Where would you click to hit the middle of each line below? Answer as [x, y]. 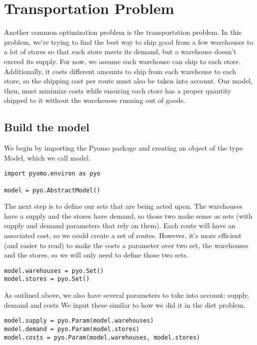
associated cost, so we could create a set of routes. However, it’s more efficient [123, 235]
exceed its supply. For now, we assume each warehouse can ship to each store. [123, 61]
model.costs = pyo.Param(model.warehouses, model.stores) [102, 337]
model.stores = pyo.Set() [47, 279]
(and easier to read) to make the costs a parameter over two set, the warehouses [126, 245]
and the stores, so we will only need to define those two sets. [96, 255]
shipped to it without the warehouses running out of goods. [95, 100]
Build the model [47, 127]
